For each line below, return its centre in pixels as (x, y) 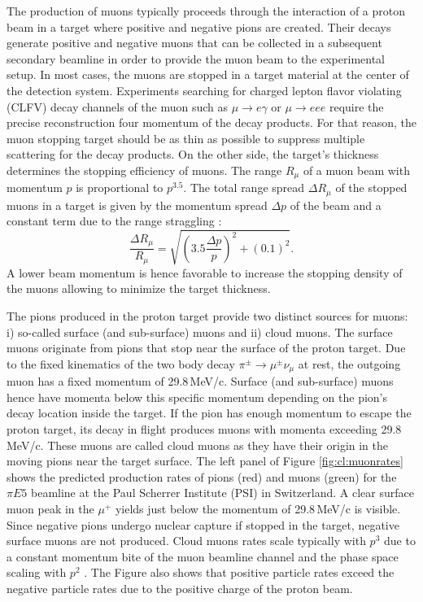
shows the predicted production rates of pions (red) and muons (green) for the (202, 476)
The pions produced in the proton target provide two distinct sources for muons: (207, 315)
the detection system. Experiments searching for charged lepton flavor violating (204, 90)
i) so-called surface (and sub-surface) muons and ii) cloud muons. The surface (200, 332)
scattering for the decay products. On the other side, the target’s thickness (193, 154)
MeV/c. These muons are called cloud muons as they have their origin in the (197, 445)
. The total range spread (244, 188)
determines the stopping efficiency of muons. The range (144, 170)
